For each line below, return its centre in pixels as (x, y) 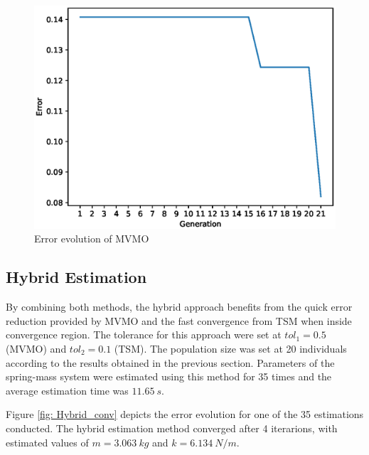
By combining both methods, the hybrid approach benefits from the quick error (179, 307)
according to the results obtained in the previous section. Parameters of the (170, 362)
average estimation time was (67, 390)
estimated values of (47, 442)
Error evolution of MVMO (92, 239)
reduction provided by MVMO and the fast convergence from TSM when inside (179, 320)
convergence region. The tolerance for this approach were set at (144, 334)
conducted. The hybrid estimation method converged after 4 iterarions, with (172, 428)
